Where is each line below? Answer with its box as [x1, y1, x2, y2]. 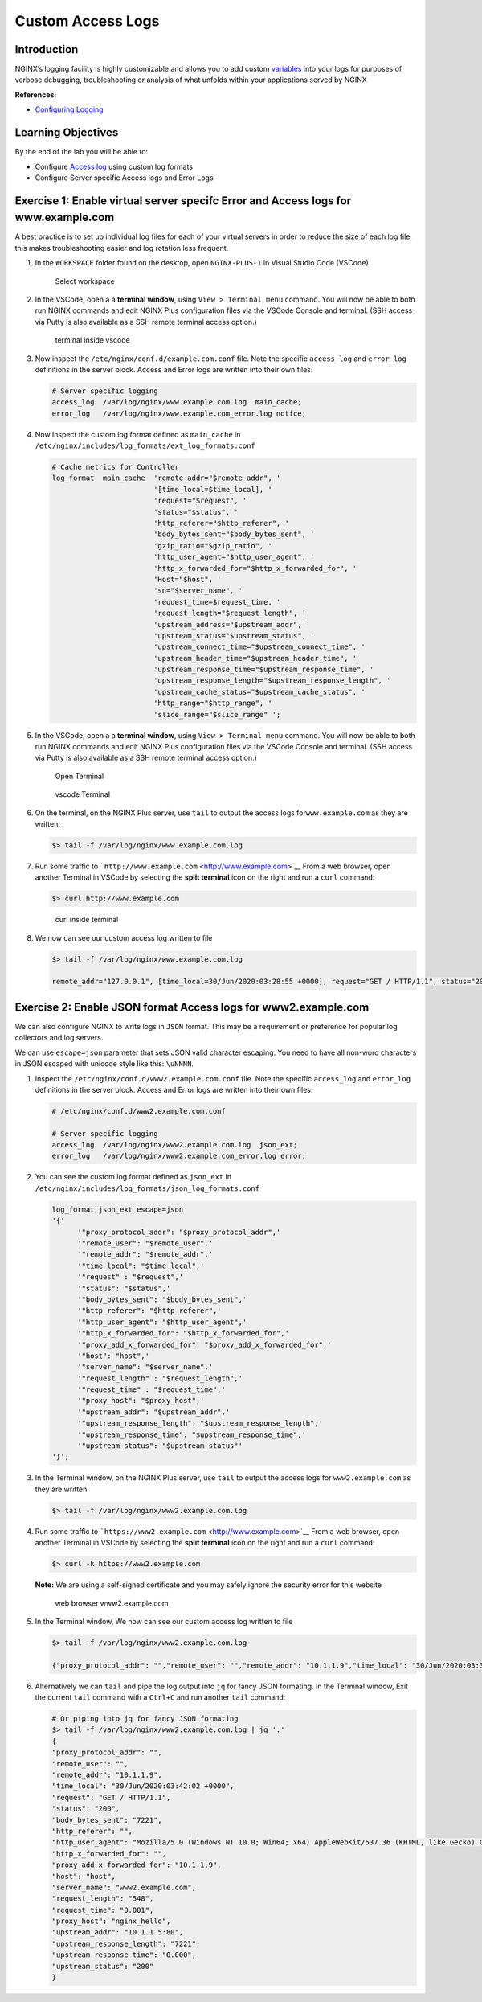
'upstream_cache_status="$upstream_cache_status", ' [153, 687, 366, 696]
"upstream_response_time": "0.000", [51, 1951, 197, 1959]
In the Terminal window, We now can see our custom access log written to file [35, 1616, 293, 1626]
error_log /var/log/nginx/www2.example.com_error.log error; [51, 1151, 307, 1161]
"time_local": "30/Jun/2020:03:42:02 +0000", [51, 1782, 235, 1791]
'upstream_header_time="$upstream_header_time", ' [153, 654, 357, 663]
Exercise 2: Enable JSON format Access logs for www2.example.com [14, 1000, 370, 1014]
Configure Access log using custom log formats [35, 162, 193, 171]
